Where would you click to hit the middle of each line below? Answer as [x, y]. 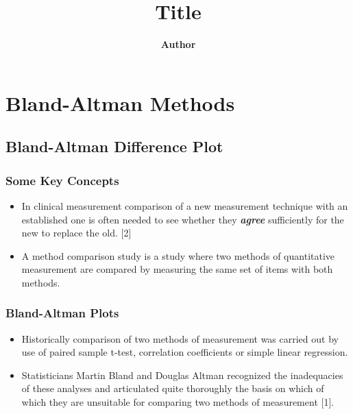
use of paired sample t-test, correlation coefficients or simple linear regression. [185, 352]
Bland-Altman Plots [62, 313]
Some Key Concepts [62, 180]
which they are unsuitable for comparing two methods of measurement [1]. [178, 402]
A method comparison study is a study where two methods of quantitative [178, 255]
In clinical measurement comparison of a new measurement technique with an [185, 205]
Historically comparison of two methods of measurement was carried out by [180, 338]
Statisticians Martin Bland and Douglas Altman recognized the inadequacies [182, 375]
